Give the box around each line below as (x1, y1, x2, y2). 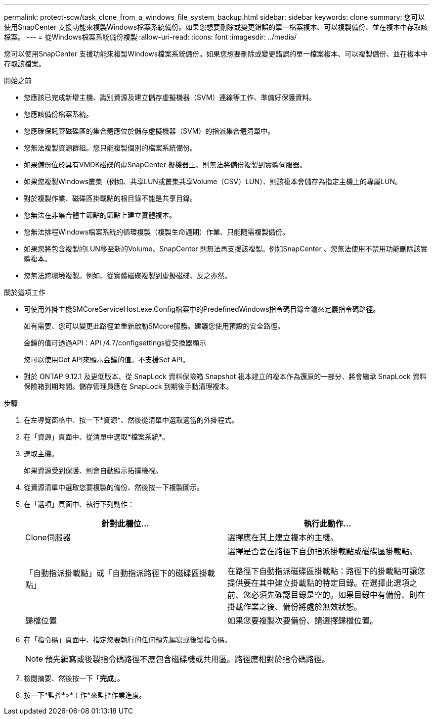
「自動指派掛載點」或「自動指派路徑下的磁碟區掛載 (25, 568, 216, 578)
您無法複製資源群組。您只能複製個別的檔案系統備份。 (24, 144, 197, 152)
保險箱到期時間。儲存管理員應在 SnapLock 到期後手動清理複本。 (24, 382, 233, 390)
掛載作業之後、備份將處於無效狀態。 (227, 602, 362, 612)
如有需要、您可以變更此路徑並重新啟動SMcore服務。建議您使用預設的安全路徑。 (24, 322, 285, 330)
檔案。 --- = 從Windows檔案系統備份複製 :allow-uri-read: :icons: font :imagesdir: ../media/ (4, 33, 297, 41)
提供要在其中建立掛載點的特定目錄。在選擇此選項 (227, 578, 410, 588)
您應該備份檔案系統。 (24, 110, 93, 118)
